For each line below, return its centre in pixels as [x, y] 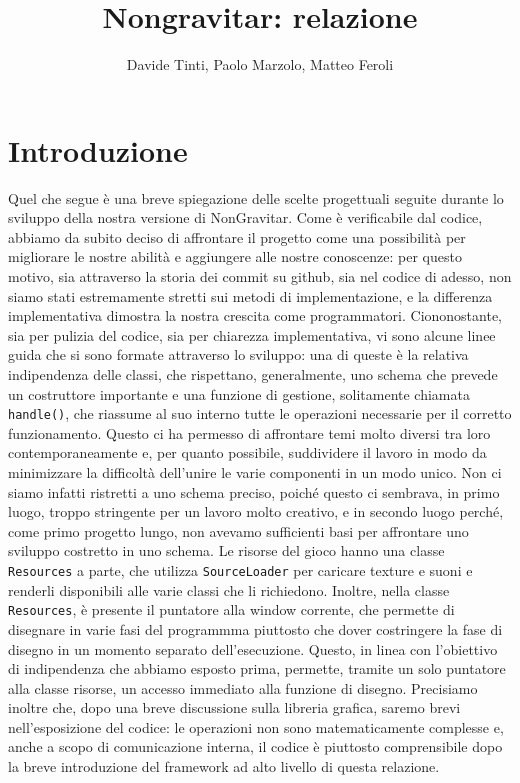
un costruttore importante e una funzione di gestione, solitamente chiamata [239, 393]
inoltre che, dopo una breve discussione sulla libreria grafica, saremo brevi [234, 707]
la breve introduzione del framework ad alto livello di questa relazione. [224, 766]
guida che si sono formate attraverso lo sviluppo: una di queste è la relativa [238, 354]
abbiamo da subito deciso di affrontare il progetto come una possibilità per [237, 236]
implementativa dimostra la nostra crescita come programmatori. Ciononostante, [255, 315]
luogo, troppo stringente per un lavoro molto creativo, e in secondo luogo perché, [256, 511]
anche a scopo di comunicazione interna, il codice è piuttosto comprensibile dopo [255, 746]
